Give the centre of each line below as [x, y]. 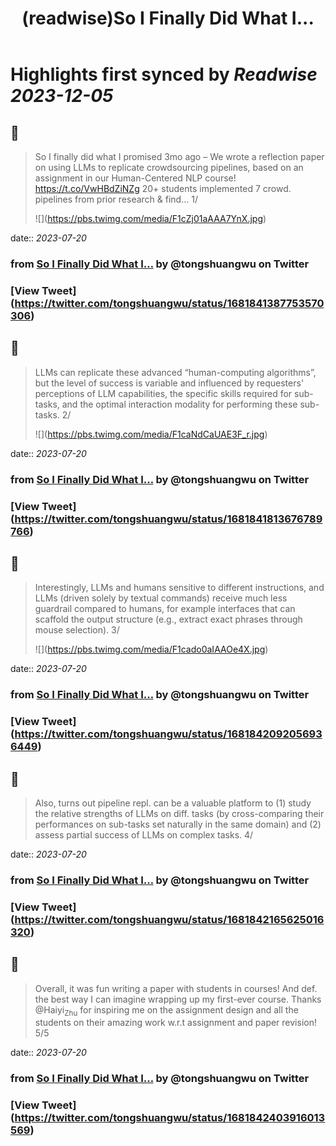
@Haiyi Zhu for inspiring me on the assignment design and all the [166, 1010]
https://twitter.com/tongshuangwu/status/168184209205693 [168, 734]
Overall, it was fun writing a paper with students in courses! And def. [176, 988]
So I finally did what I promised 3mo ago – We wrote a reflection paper [179, 156]
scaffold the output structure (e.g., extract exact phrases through [168, 619]
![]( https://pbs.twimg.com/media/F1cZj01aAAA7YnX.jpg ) [150, 218]
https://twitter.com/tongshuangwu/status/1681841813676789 [168, 519]
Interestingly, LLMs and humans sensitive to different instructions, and [179, 588]
